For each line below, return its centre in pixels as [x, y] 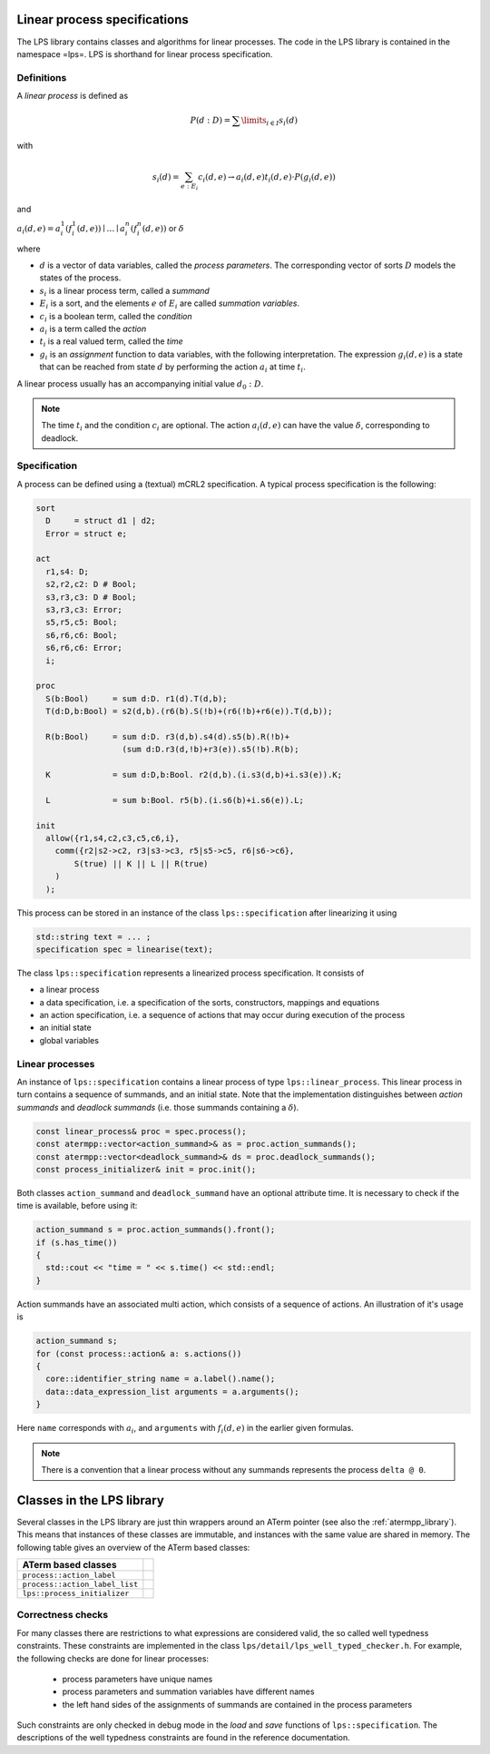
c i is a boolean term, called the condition [116, 317]
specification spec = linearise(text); [124, 949]
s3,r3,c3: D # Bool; [91, 597]
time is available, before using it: [77, 1206]
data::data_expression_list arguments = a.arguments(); [172, 1391]
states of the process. [80, 278]
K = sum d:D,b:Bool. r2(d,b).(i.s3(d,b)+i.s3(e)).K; [194, 775]
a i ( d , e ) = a [39, 230]
